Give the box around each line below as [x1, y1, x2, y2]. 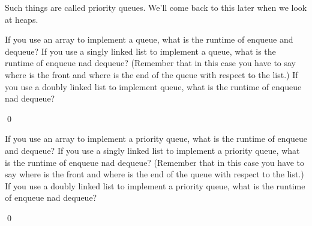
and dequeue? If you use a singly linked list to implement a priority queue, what [5, 144, 300, 156]
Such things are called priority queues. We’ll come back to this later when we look [5, 1, 307, 13]
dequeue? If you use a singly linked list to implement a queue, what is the [5, 44, 276, 57]
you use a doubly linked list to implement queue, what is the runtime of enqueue [5, 80, 302, 93]
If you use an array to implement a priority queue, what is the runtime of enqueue [5, 132, 307, 145]
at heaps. [5, 13, 38, 25]
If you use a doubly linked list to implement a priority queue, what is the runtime [5, 179, 305, 192]
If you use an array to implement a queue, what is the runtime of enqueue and [5, 33, 293, 46]
